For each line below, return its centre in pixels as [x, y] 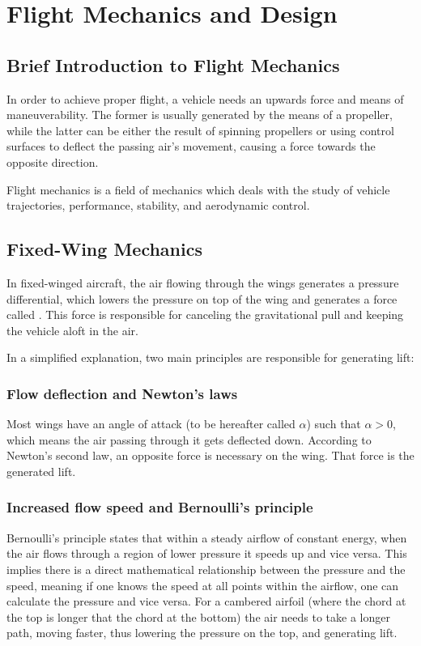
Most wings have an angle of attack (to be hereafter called [151, 424]
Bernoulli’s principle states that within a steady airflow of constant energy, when [207, 537]
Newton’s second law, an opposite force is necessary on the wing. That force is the [210, 455]
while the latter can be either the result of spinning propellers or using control [200, 130]
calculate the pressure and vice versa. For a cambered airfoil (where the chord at [206, 601]
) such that [334, 424]
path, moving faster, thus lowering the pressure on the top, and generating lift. [202, 633]
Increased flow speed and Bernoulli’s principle [160, 507]
